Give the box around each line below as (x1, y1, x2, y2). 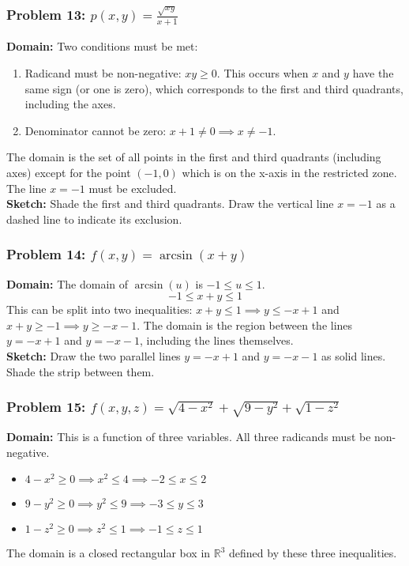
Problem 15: (6, 397, 86, 417)
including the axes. (24, 96, 116, 112)
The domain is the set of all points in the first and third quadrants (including (6, 149, 381, 165)
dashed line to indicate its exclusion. (6, 210, 182, 227)
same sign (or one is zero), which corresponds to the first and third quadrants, (24, 80, 403, 96)
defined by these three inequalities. (229, 545, 397, 561)
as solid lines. (321, 347, 386, 364)
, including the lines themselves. (140, 332, 294, 349)
